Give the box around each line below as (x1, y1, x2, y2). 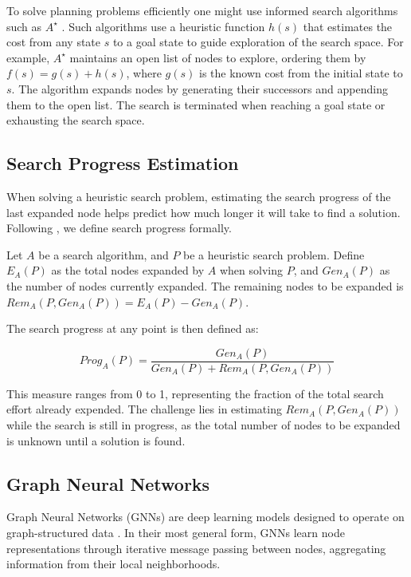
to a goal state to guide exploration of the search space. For (112, 34, 404, 50)
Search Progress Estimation (6, 151, 239, 176)
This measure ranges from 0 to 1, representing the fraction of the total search (6, 385, 384, 401)
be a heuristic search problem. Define (183, 246, 365, 263)
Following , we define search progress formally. (6, 219, 232, 236)
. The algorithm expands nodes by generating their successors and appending (11, 80, 388, 97)
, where (126, 65, 162, 81)
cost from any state (6, 34, 101, 50)
